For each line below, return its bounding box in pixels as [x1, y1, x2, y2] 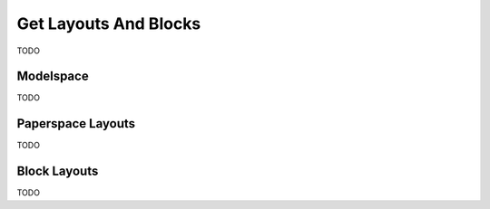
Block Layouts [16, 164, 99, 179]
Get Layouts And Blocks [16, 14, 201, 33]
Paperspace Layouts [16, 116, 136, 131]
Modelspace [16, 69, 90, 84]
